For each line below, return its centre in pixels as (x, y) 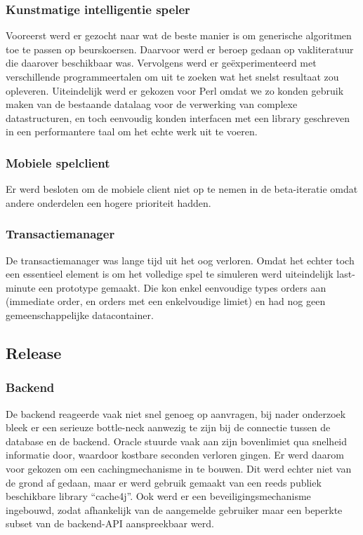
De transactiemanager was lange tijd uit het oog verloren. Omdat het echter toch (180, 260)
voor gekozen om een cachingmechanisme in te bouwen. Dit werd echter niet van (179, 468)
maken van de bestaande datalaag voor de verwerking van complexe (152, 104)
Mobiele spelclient (58, 162)
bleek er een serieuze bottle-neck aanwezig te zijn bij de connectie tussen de (168, 427)
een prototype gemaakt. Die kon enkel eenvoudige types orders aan (183, 287)
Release (34, 352)
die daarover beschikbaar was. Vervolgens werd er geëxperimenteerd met (161, 63)
